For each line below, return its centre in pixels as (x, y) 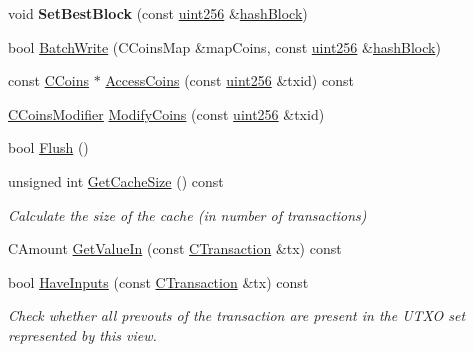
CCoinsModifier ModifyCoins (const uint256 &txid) (166, 113)
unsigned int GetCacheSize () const (116, 180)
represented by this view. (82, 334)
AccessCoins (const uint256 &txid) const (229, 80)
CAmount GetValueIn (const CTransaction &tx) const (175, 248)
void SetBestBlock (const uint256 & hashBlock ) (158, 13)
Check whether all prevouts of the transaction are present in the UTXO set (237, 315)
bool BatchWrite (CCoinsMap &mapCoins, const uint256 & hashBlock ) (224, 46)
